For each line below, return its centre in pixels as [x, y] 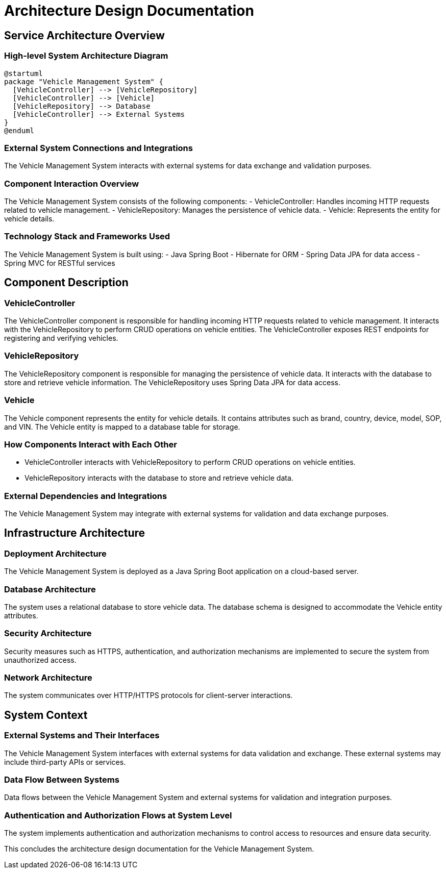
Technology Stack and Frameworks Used [87, 236]
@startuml [23, 73]
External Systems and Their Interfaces [82, 735]
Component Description [66, 283]
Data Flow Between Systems [62, 780]
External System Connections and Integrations [98, 148]
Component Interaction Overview [72, 183]
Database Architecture [50, 589]
